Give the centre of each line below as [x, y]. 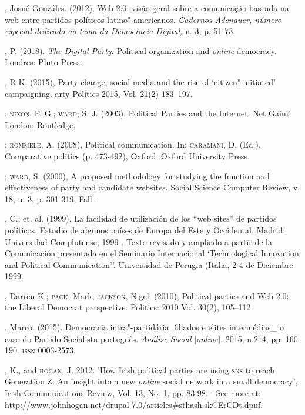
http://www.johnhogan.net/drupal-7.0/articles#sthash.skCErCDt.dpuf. [134, 404]
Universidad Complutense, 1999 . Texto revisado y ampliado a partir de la [139, 241]
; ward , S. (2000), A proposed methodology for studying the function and [137, 175]
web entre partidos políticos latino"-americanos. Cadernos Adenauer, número [143, 19]
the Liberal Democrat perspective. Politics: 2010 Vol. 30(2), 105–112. [129, 307]
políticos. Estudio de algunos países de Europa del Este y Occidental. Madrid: [145, 230]
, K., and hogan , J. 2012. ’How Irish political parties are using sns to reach [140, 369]
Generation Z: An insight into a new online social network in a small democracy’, [151, 381]
